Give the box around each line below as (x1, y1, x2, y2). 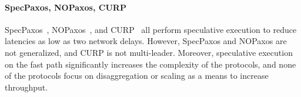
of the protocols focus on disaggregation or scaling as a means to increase (5, 69, 269, 82)
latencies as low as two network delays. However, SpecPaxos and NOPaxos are (5, 35, 287, 47)
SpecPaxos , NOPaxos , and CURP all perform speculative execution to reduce (5, 23, 297, 35)
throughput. (5, 81, 48, 93)
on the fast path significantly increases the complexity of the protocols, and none (5, 58, 296, 70)
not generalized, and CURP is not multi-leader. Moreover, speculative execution (5, 46, 293, 58)
